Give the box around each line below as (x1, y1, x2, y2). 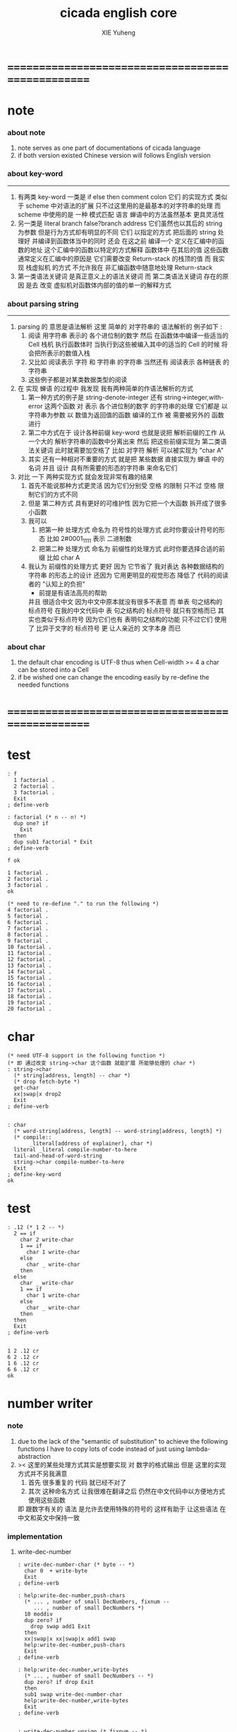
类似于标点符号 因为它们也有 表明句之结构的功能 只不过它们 (40, 615, 213, 623)
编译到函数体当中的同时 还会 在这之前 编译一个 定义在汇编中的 (37, 237, 219, 245)
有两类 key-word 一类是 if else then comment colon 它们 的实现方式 (17, 192, 214, 201)
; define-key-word (7, 1171, 61, 1178)
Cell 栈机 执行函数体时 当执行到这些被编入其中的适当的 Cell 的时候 (28, 340, 220, 349)
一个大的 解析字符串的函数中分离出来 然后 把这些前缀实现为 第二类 (28, 437, 221, 446)
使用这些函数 (28, 1495, 66, 1504)
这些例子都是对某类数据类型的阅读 (28, 376, 128, 384)
